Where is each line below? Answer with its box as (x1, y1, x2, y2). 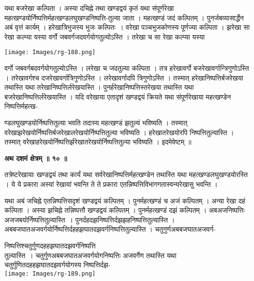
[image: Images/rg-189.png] (4, 270, 96, 277)
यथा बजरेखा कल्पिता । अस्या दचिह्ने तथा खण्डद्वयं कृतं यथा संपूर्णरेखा (4, 3, 174, 13)
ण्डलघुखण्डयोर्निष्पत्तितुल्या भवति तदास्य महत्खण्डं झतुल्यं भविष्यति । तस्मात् (4, 118, 187, 127)
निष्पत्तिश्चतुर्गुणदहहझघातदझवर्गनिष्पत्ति (4, 240, 96, 250)
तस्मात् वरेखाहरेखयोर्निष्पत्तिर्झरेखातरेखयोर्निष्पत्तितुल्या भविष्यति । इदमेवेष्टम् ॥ (4, 137, 191, 147)
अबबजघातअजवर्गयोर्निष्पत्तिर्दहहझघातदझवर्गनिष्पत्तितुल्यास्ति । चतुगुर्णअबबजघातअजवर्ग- (4, 224, 216, 234)
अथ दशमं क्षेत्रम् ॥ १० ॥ (4, 153, 67, 163)
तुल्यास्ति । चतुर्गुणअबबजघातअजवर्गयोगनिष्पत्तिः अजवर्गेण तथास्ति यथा (4, 250, 177, 260)
